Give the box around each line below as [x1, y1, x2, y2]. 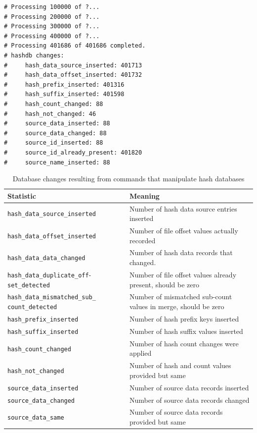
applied [129, 348, 152, 358]
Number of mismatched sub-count [129, 291, 232, 302]
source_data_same [7, 414, 64, 422]
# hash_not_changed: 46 [4, 110, 96, 117]
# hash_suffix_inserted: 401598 [4, 91, 125, 98]
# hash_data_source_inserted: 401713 [4, 61, 142, 69]
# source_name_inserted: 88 [4, 159, 110, 166]
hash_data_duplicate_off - [7, 269, 91, 279]
